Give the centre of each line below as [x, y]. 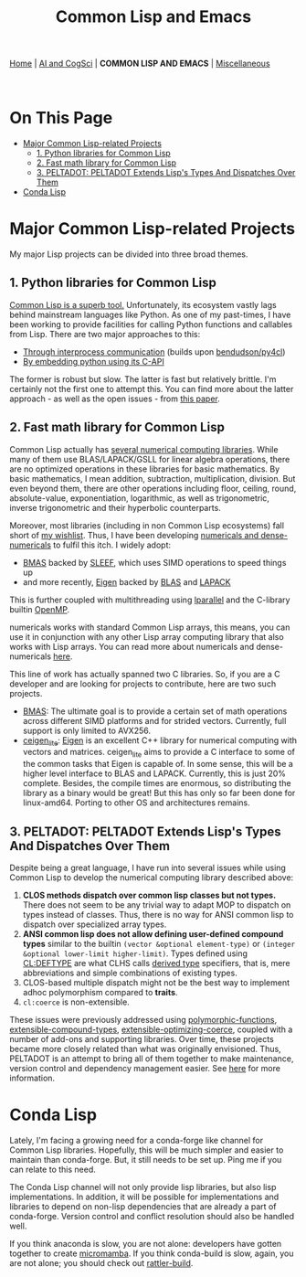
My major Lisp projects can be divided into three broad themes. [129, 254]
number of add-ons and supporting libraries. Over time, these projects [142, 1039]
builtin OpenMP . [40, 609]
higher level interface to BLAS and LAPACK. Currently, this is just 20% [154, 773]
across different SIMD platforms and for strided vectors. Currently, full [154, 720]
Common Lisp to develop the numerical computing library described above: [152, 878]
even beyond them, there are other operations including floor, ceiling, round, [153, 488]
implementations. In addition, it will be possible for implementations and [144, 1197]
